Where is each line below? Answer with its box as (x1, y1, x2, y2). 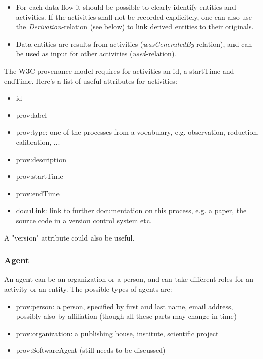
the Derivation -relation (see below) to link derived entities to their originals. (16, 21, 254, 32)
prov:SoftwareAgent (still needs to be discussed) (16, 345, 166, 355)
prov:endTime (16, 188, 60, 198)
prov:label (16, 109, 47, 120)
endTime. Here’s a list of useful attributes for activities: (4, 75, 178, 86)
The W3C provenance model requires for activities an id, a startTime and (4, 65, 235, 76)
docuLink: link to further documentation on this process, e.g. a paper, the (16, 205, 247, 216)
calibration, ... (16, 136, 60, 147)
